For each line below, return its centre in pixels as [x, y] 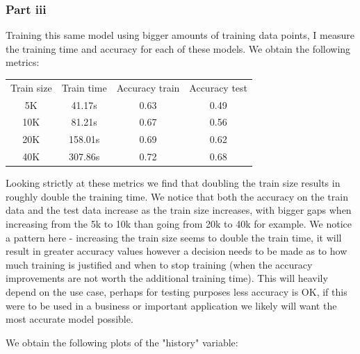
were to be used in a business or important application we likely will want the [171, 305]
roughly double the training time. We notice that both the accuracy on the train [177, 196]
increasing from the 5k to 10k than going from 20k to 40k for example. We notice [179, 224]
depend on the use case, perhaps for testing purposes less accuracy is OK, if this [177, 291]
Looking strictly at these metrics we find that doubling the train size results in [173, 183]
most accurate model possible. [69, 319]
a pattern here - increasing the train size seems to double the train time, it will [174, 237]
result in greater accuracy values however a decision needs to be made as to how [177, 251]
